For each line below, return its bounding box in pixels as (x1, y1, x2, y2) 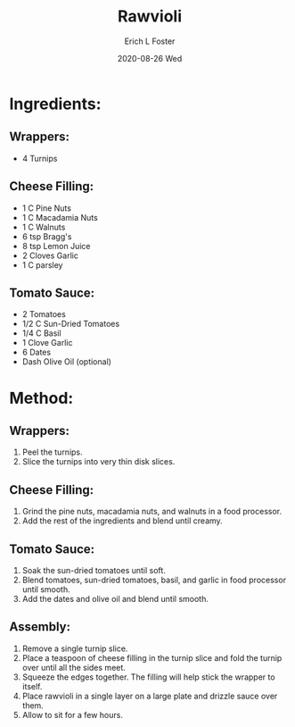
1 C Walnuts (21, 221, 66, 232)
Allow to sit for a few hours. (21, 709, 123, 720)
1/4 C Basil (21, 328, 61, 338)
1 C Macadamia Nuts (21, 212, 98, 222)
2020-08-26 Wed (117, 53, 183, 63)
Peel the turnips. (21, 447, 83, 457)
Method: (9, 388, 74, 408)
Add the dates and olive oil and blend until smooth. (21, 594, 209, 604)
